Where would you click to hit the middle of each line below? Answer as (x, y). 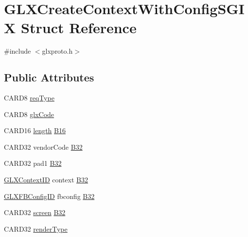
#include (18, 51)
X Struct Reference (70, 28)
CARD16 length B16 (35, 130)
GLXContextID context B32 (46, 180)
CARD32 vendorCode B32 (43, 147)
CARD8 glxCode (29, 114)
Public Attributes (49, 77)
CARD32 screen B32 (35, 212)
